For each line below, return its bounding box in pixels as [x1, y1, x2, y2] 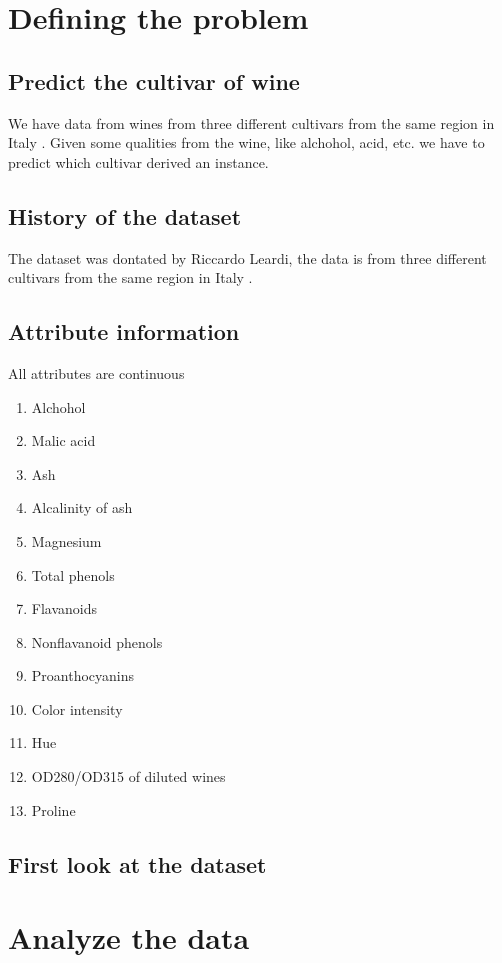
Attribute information [8, 316, 240, 347]
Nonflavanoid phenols [31, 631, 163, 652]
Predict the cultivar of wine [8, 65, 300, 96]
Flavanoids [31, 598, 98, 619]
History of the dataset [8, 200, 242, 231]
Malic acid [31, 430, 96, 451]
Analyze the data [8, 917, 250, 958]
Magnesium [31, 530, 102, 551]
